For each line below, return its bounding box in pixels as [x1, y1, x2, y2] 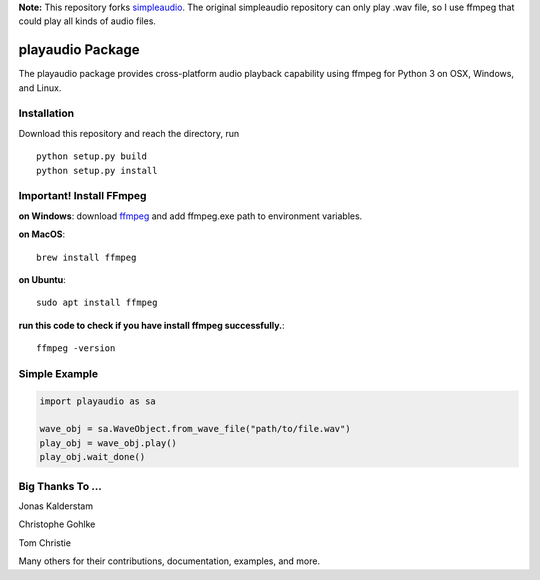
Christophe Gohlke [18, 518, 96, 530]
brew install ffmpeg [36, 251, 137, 263]
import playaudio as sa [39, 395, 157, 407]
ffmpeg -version [36, 343, 116, 354]
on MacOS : [18, 228, 66, 240]
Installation [18, 106, 75, 120]
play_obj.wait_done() [39, 451, 146, 463]
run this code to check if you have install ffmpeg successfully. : [18, 319, 285, 331]
